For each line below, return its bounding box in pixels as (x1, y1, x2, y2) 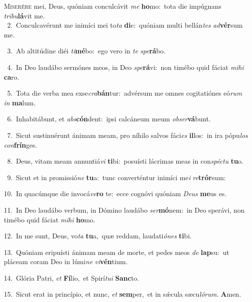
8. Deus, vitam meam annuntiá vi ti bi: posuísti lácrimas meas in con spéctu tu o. (7, 156, 244, 166)
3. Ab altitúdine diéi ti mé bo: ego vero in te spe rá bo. (7, 46, 166, 56)
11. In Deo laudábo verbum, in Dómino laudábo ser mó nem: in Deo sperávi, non (4, 204, 245, 215)
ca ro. (4, 71, 19, 82)
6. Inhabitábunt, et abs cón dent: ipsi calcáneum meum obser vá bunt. (7, 114, 211, 124)
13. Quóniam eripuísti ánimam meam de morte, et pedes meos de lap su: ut (4, 247, 229, 257)
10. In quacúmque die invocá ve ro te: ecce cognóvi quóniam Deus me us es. (4, 188, 227, 199)
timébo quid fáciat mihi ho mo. (4, 214, 95, 224)
